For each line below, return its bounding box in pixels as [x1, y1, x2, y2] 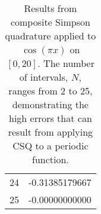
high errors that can [9, 111, 92, 125]
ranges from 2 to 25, [8, 84, 93, 97]
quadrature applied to [5, 29, 96, 42]
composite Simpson [10, 15, 90, 29]
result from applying [8, 125, 93, 139]
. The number [37, 56, 94, 70]
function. [31, 152, 69, 166]
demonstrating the [12, 97, 89, 111]
